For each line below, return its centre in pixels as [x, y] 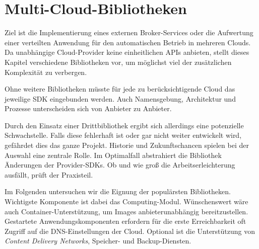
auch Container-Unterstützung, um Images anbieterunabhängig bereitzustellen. [126, 211]
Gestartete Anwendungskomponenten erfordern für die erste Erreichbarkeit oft [125, 221]
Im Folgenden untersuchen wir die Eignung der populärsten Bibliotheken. [118, 191]
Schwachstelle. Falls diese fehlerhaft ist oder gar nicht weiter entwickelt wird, [123, 135]
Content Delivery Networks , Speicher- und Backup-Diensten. [98, 241]
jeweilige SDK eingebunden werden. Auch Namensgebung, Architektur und [120, 98]
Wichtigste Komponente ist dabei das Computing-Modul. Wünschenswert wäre [126, 201]
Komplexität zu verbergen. [46, 72]
